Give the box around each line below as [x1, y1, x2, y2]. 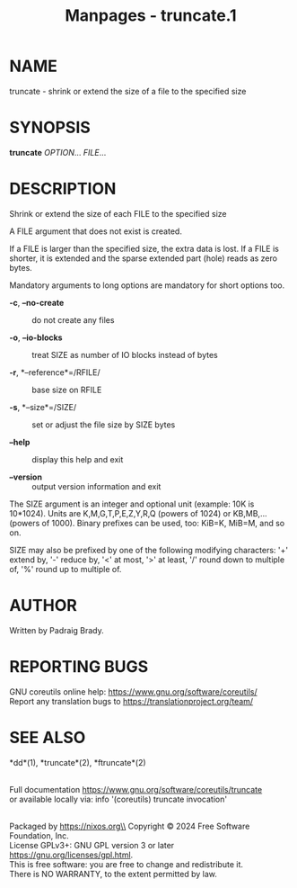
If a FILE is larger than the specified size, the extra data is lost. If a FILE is [9, 243, 280, 254]
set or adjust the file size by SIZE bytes [31, 419, 176, 430]
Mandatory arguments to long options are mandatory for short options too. [9, 280, 285, 291]
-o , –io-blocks [9, 332, 63, 343]
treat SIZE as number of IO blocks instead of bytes [31, 349, 218, 360]
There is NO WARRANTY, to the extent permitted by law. [9, 868, 218, 879]
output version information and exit [31, 480, 162, 491]
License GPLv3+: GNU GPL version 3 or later [9, 839, 175, 850]
